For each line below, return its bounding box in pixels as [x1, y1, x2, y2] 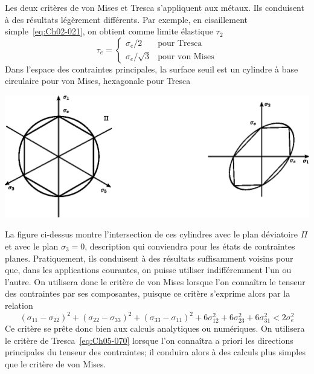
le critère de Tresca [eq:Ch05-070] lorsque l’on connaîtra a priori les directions [5, 334, 293, 346]
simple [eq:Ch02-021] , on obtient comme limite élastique [5, 25, 214, 37]
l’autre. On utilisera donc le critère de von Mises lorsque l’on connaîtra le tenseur [5, 275, 306, 288]
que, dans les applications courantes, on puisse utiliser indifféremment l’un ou [5, 263, 292, 276]
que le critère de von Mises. [5, 357, 106, 370]
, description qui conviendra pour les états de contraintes [85, 239, 295, 252]
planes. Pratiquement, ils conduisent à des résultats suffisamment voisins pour [5, 251, 293, 264]
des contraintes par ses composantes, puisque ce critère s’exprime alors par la [5, 287, 290, 300]
